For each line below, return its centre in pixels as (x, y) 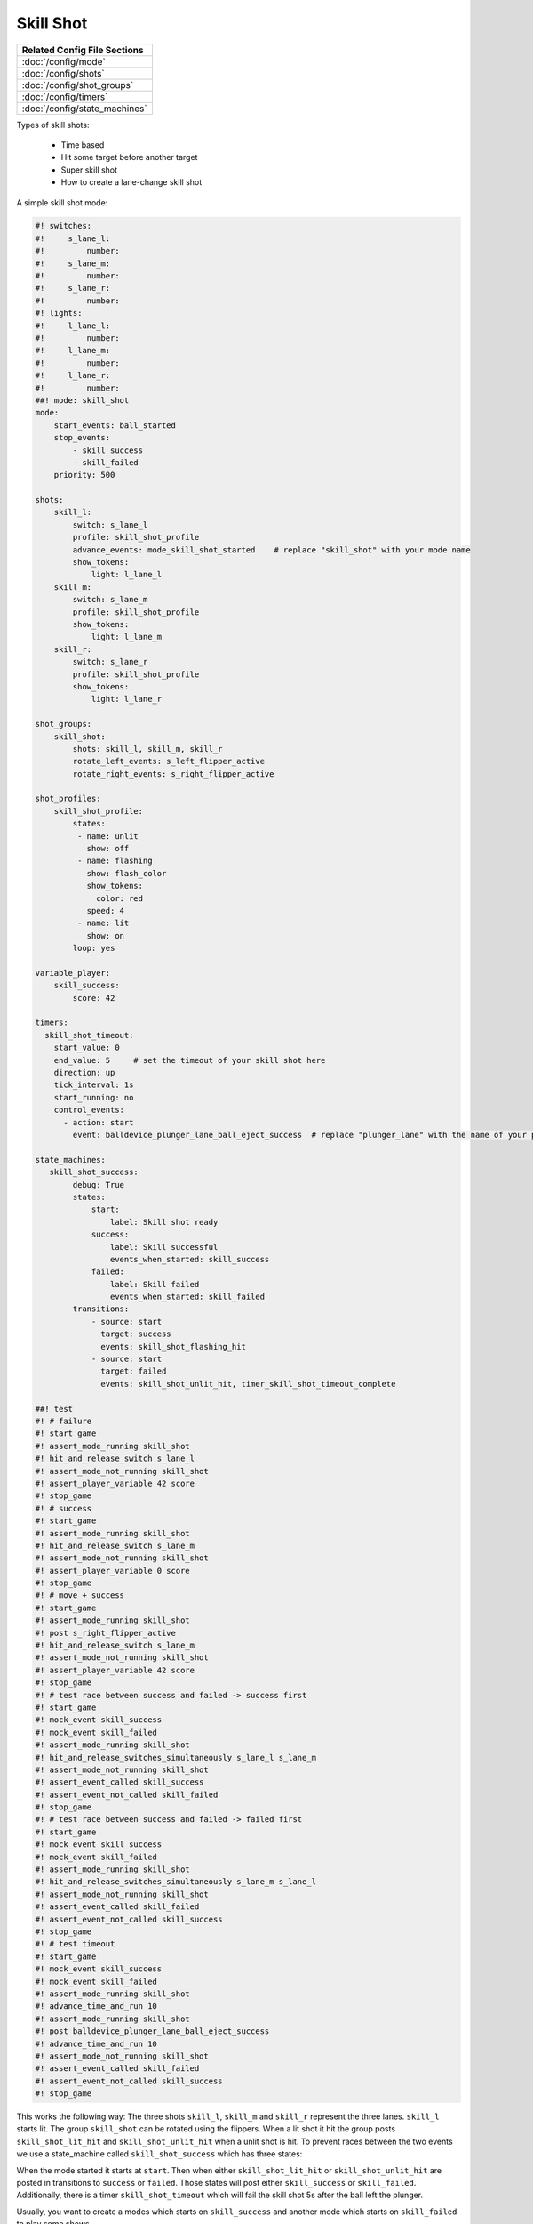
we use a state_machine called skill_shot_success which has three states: (159, 2154)
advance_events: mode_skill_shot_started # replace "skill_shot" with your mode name (271, 550)
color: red (120, 898)
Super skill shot (89, 170)
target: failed (134, 1371)
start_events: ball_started (115, 425)
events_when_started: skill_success (190, 1259)
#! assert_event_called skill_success (119, 1782)
